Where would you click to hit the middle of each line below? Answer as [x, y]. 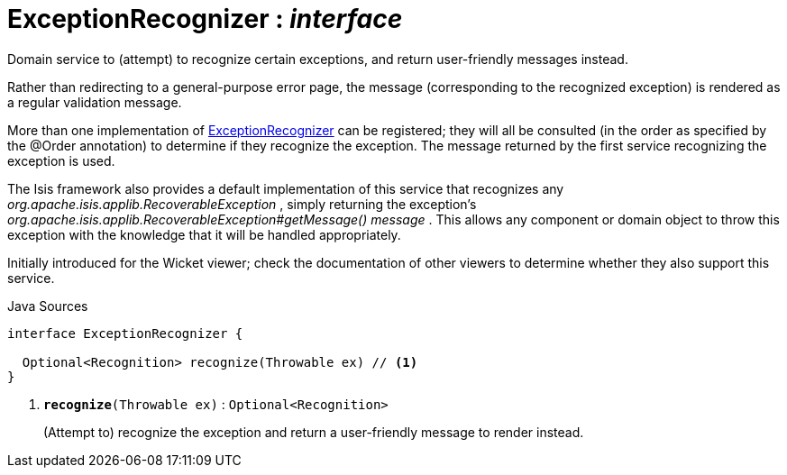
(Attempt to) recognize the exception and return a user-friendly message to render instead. [314, 432]
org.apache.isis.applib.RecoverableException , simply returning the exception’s [242, 204]
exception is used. [61, 160]
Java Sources [48, 306]
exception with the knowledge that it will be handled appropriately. [204, 234]
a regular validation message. [95, 102]
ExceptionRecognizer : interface [205, 19]
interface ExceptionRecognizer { [125, 333]
